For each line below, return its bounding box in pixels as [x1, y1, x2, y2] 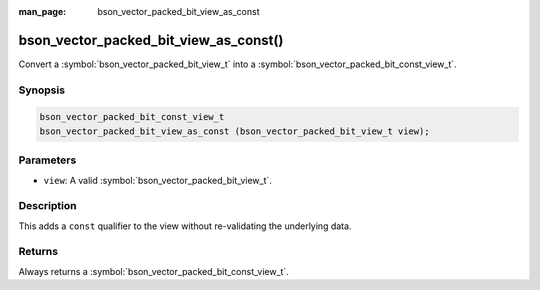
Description [18, 199, 77, 213]
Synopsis [18, 83, 65, 97]
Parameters [18, 153, 77, 167]
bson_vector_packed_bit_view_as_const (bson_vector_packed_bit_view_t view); [39, 125, 430, 137]
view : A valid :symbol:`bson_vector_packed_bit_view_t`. [43, 174, 272, 186]
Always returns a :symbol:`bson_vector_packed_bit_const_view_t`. [18, 265, 289, 277]
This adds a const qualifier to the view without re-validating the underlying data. [18, 220, 352, 232]
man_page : [18, 6, 67, 17]
